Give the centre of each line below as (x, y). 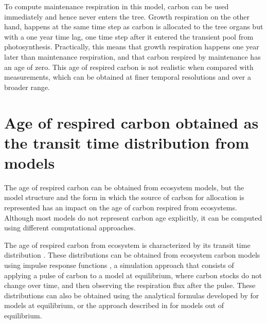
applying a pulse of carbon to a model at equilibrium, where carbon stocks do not (133, 275)
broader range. (27, 87)
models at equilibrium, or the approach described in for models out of (114, 305)
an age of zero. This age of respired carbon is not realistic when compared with (129, 67)
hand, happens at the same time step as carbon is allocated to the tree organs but (134, 26)
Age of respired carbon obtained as (131, 122)
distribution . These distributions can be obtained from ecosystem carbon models (132, 255)
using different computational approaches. (70, 228)
